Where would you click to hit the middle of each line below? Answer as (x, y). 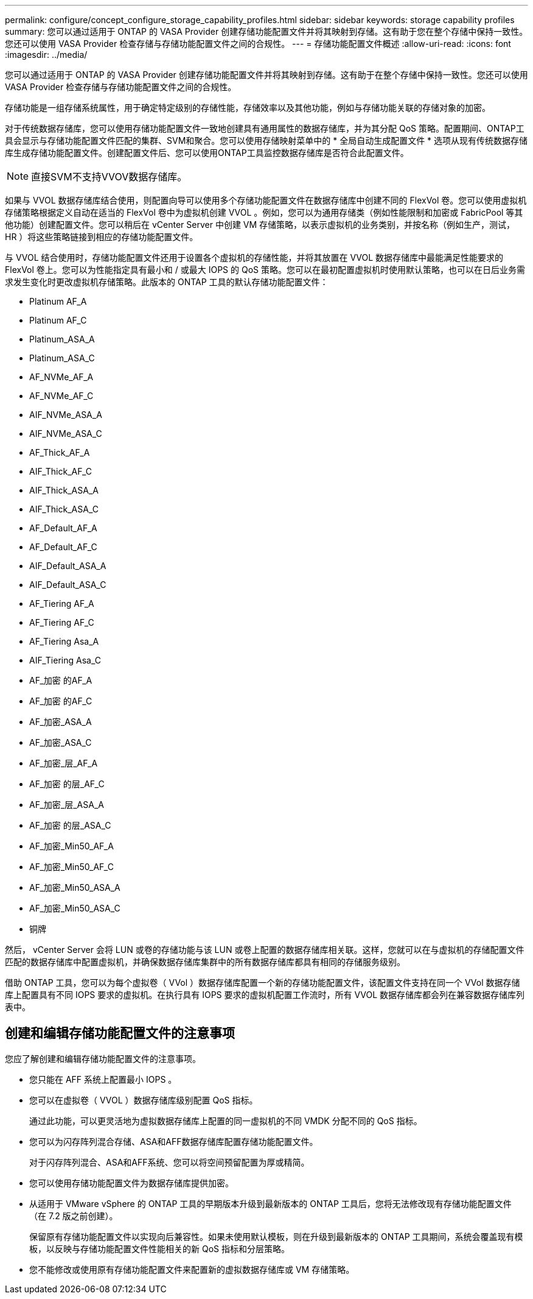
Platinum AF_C (58, 320)
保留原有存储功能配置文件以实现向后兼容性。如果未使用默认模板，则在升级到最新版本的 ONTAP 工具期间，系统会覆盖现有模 (276, 1236)
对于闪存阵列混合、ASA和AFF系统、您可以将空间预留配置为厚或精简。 (169, 1162)
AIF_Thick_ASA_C (64, 509)
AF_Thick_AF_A (60, 452)
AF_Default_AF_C (63, 547)
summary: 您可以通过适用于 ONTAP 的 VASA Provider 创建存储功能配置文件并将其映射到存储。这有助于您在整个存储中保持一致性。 (266, 31)
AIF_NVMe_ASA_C (66, 434)
